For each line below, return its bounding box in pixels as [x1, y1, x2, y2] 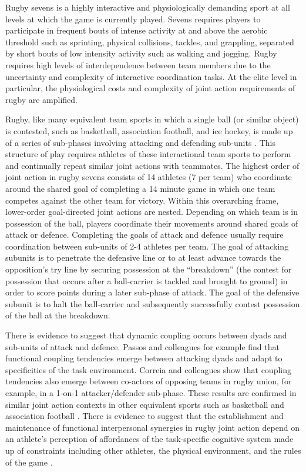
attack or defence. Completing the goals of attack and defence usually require [5, 228, 284, 241]
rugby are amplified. [5, 93, 78, 105]
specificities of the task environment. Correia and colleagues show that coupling [5, 363, 291, 375]
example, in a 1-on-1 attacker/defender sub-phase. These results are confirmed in [5, 387, 297, 398]
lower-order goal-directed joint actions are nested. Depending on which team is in [5, 205, 298, 218]
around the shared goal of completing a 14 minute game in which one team [5, 182, 275, 194]
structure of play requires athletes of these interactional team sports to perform [5, 148, 291, 160]
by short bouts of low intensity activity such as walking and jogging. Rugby [5, 47, 277, 59]
